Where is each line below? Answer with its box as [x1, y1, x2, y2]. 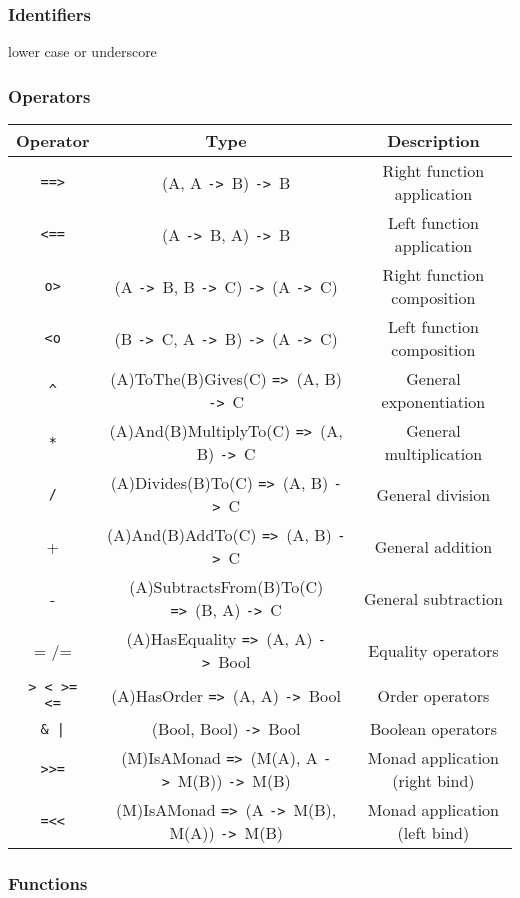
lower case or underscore [8, 41, 157, 62]
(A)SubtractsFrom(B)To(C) [129, 575, 324, 599]
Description [387, 129, 480, 153]
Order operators [377, 683, 490, 707]
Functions [8, 870, 88, 895]
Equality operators [368, 638, 499, 662]
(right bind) [392, 769, 475, 793]
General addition [374, 534, 493, 558]
